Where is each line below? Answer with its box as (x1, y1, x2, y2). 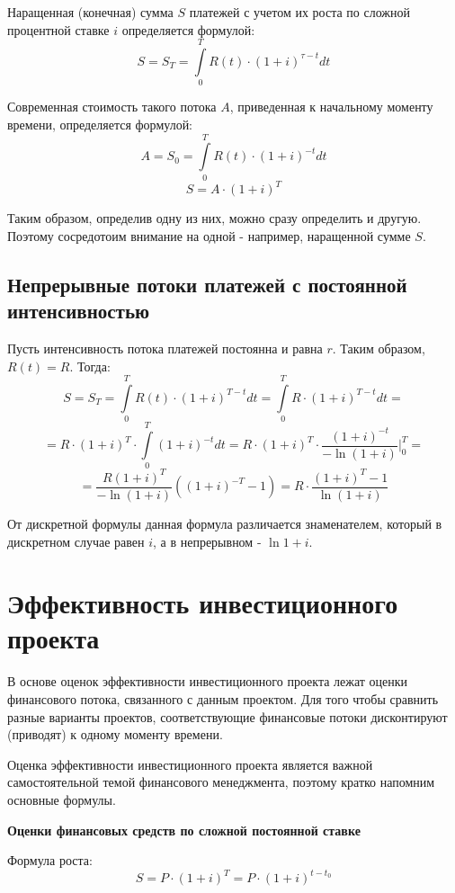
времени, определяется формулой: (7, 114, 193, 133)
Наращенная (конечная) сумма (7, 3, 174, 21)
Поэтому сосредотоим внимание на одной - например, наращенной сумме (7, 226, 411, 245)
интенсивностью (7, 297, 150, 325)
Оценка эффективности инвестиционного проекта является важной (7, 755, 373, 773)
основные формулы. (7, 790, 116, 808)
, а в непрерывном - (153, 531, 262, 550)
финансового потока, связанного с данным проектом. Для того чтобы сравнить (7, 690, 439, 708)
